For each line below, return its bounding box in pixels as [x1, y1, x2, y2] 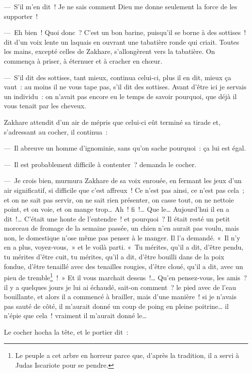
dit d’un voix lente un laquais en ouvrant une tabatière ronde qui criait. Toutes [4, 36, 239, 47]
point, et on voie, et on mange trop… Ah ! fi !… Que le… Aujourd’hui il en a [4, 204, 229, 214]
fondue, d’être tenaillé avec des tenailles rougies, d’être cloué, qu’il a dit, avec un [4, 261, 243, 271]
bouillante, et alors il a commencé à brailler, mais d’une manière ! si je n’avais [4, 291, 236, 302]
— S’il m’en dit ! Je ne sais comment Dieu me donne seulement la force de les [4, 1, 237, 11]
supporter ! [4, 11, 38, 21]
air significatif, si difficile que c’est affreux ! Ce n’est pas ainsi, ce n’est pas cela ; [4, 185, 245, 195]
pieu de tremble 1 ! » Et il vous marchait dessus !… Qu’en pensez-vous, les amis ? [4, 271, 247, 282]
